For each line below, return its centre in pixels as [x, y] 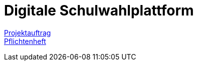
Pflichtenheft [25, 41]
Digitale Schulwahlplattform [99, 10]
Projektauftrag [28, 32]
